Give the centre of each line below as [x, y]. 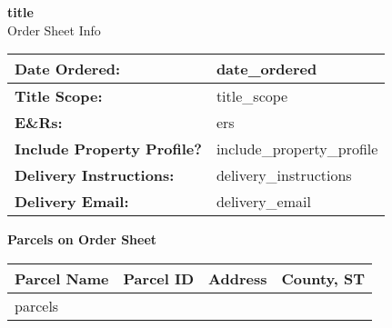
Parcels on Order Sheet [82, 239]
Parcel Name [62, 278]
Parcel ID [159, 278]
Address [238, 278]
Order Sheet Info [54, 30]
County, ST [323, 278]
